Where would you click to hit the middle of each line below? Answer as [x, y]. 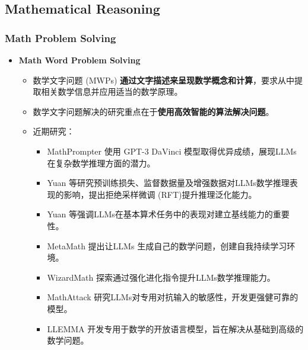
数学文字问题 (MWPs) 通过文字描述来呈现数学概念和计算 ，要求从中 [164, 80]
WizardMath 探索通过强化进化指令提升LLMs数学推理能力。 [161, 277]
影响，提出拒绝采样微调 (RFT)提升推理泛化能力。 [160, 194]
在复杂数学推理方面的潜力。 [101, 163]
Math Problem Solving [61, 38]
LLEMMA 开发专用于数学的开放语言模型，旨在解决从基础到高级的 [175, 328]
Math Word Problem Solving [80, 60]
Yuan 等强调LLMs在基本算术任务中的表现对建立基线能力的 [160, 214]
